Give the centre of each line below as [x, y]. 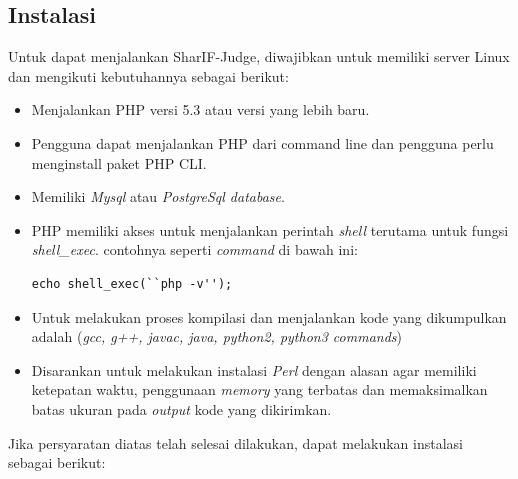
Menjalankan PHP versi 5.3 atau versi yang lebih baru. [200, 109]
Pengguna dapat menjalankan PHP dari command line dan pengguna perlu [262, 142]
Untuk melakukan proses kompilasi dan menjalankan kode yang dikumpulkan [269, 316]
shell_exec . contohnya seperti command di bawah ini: [194, 249]
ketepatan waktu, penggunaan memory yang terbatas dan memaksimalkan [259, 389]
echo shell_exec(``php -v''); [132, 283]
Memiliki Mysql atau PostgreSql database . [158, 196]
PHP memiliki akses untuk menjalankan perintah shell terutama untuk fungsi [270, 229]
